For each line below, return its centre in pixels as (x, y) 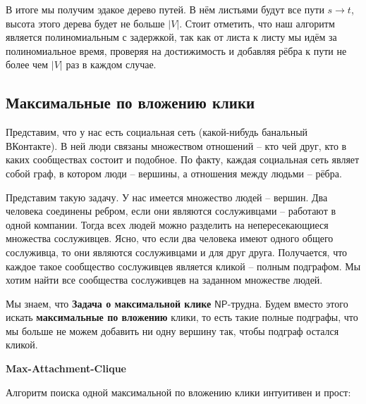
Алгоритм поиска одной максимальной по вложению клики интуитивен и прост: (178, 392)
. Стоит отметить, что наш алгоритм (257, 23)
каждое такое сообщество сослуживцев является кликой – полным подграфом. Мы (183, 266)
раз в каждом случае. (111, 64)
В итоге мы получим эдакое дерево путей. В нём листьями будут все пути (165, 9)
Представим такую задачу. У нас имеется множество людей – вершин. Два (167, 197)
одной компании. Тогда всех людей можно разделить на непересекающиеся (167, 224)
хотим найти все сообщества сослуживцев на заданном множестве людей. (164, 280)
